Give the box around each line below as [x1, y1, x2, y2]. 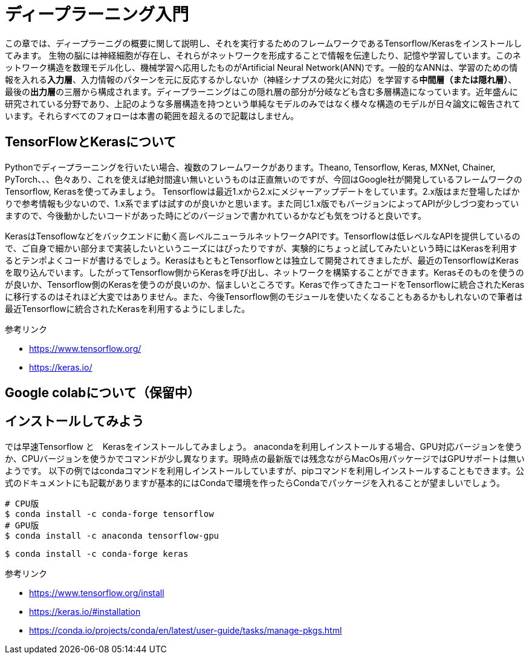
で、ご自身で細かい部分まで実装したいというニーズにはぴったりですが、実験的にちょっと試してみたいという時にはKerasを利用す [5, 242, 518, 253]
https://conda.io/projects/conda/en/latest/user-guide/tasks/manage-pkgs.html [29, 625, 342, 635]
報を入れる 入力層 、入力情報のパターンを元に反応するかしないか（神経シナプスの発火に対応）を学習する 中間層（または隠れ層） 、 [5, 74, 517, 85]
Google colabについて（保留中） [5, 385, 200, 401]
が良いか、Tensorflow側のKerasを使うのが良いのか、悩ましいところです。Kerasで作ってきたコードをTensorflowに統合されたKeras [5, 279, 525, 290]
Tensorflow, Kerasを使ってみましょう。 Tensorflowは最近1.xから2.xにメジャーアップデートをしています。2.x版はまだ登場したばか [5, 186, 520, 196]
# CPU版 [5, 498, 39, 508]
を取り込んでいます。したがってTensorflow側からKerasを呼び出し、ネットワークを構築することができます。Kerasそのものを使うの [5, 267, 524, 278]
